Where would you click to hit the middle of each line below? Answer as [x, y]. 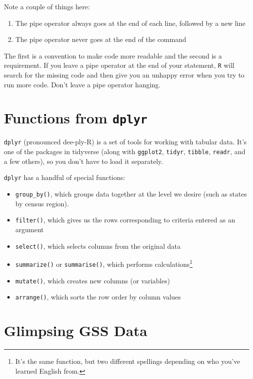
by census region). [42, 203]
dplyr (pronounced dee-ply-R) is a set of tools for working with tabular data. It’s [125, 142]
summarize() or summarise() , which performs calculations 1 [104, 263]
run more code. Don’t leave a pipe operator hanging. [82, 84]
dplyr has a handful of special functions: [65, 177]
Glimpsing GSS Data [76, 330]
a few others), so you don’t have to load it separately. [83, 161]
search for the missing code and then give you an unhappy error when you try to [124, 75]
